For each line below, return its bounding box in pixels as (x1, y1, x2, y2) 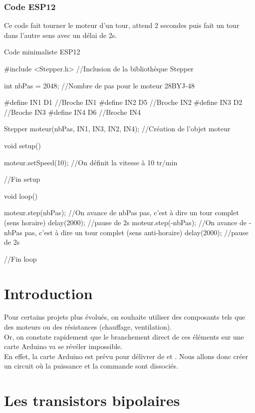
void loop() (4, 190, 38, 201)
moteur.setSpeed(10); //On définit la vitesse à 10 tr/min (4, 157, 178, 167)
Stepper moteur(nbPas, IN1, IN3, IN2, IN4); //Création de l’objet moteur (4, 123, 231, 134)
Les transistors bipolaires (4, 390, 180, 411)
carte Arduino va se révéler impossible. (4, 341, 123, 352)
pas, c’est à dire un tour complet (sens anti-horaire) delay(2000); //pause (24, 227, 249, 237)
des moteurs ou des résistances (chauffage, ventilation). (4, 322, 172, 332)
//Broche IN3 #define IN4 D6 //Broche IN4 (4, 106, 141, 117)
